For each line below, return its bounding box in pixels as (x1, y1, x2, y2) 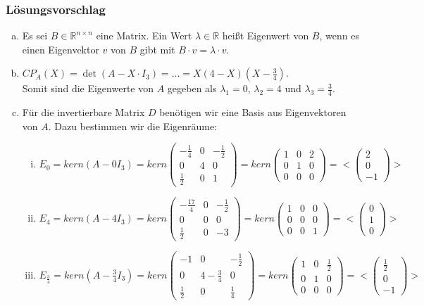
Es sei (22, 28, 48, 43)
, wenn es (319, 28, 359, 43)
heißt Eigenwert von (222, 28, 309, 43)
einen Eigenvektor (22, 42, 99, 56)
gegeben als (167, 81, 217, 96)
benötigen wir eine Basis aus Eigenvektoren (159, 105, 347, 120)
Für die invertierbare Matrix (22, 105, 145, 120)
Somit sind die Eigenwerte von (22, 81, 154, 96)
